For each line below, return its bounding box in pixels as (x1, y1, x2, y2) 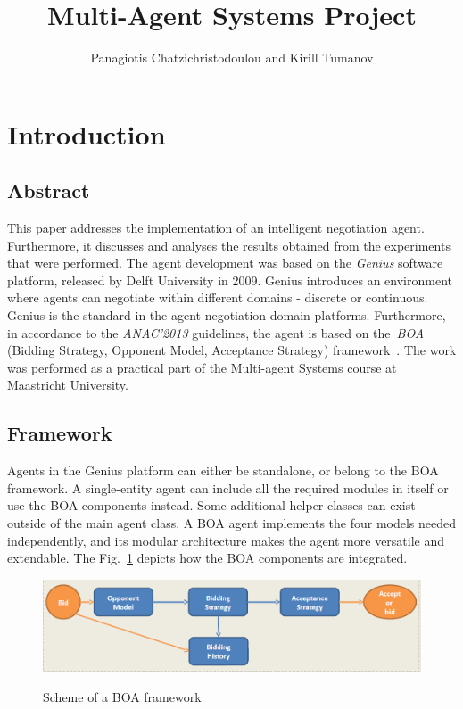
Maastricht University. (7, 375, 128, 394)
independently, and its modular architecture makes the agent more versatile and (7, 531, 445, 549)
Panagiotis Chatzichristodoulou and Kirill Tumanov (90, 48, 374, 67)
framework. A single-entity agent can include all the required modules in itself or (7, 478, 449, 497)
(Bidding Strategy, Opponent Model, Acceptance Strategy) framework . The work (7, 341, 457, 359)
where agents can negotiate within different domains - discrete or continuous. (7, 288, 428, 307)
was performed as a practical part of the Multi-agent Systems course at (7, 358, 397, 376)
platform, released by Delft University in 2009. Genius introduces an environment (7, 270, 452, 289)
